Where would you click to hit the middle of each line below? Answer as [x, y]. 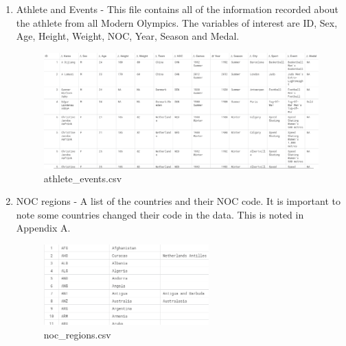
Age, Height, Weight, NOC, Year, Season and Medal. [128, 36]
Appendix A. [43, 228]
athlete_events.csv [83, 178]
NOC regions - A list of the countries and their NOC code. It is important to [178, 201]
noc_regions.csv [77, 334]
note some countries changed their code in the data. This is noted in [160, 214]
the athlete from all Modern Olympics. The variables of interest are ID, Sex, [177, 22]
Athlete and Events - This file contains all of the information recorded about [177, 9]
